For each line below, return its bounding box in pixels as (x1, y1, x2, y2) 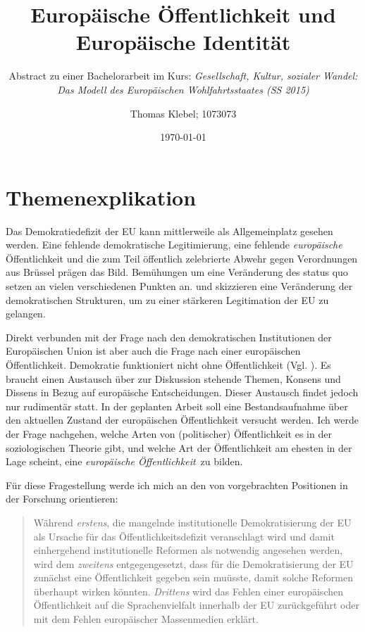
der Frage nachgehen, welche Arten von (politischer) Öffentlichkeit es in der (6, 426, 332, 441)
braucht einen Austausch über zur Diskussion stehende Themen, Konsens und (6, 371, 341, 386)
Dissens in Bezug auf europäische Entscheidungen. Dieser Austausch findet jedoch (6, 385, 359, 400)
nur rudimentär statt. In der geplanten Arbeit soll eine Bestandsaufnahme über (6, 398, 348, 413)
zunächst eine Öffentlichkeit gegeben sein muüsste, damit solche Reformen (33, 570, 354, 585)
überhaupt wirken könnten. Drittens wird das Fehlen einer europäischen (33, 583, 343, 598)
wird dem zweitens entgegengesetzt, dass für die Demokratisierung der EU (33, 556, 354, 571)
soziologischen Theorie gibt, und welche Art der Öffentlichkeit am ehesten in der (6, 440, 352, 455)
